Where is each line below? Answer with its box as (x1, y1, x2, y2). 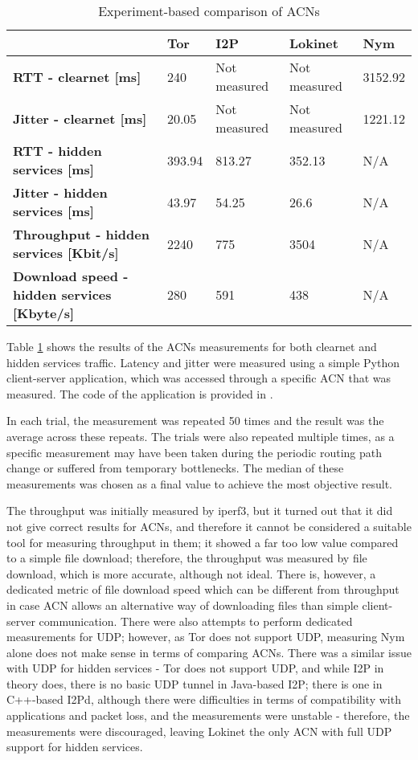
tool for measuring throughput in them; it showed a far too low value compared (6, 533, 399, 550)
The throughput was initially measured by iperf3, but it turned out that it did (6, 502, 393, 519)
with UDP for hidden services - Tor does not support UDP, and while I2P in (6, 660, 384, 676)
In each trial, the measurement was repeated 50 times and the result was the (6, 412, 384, 429)
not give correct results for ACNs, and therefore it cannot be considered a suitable (6, 517, 412, 534)
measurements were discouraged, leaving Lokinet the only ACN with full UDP (6, 722, 392, 739)
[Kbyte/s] (13, 304, 75, 322)
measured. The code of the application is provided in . (6, 385, 273, 402)
